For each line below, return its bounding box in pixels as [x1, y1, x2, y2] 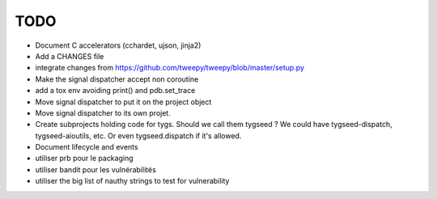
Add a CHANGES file [35, 51, 104, 61]
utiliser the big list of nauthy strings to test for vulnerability [35, 176, 230, 186]
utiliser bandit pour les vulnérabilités [35, 164, 157, 174]
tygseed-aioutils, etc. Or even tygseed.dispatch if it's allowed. [35, 130, 242, 141]
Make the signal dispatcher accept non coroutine [35, 74, 199, 84]
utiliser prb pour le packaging [35, 154, 134, 163]
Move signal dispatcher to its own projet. [35, 108, 172, 117]
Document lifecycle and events [35, 142, 138, 152]
